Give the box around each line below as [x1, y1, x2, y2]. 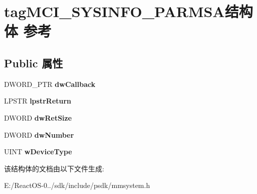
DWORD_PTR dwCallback [4, 78, 96, 89]
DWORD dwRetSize [4, 112, 72, 123]
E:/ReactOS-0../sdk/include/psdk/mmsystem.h [4, 180, 150, 190]
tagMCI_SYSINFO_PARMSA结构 [4, 1, 253, 22]
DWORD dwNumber [4, 129, 74, 140]
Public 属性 [4, 55, 63, 70]
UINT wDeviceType [4, 146, 72, 157]
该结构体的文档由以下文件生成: [4, 163, 104, 173]
